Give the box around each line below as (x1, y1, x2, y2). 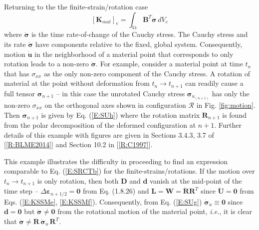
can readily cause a (185, 78, 244, 88)
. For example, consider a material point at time (96, 58, 243, 69)
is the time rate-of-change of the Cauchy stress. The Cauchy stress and (31, 29, 248, 39)
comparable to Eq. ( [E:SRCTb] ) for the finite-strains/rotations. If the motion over (4, 166, 255, 176)
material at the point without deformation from (4, 78, 150, 88)
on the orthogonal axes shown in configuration (44, 99, 186, 110)
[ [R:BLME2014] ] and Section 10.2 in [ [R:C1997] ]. (4, 139, 153, 150)
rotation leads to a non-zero (4, 58, 89, 69)
